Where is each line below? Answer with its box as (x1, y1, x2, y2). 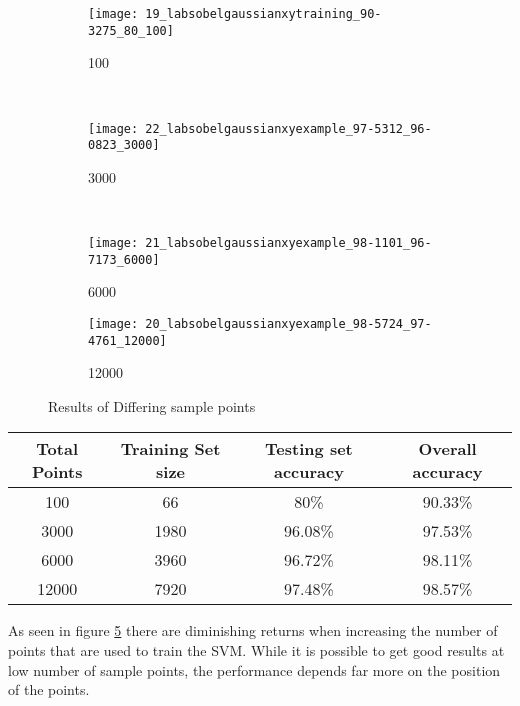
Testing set (265, 437, 353, 461)
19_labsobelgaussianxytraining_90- (145, 7, 382, 21)
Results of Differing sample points (48, 395, 256, 416)
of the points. (8, 679, 90, 700)
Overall (418, 437, 477, 461)
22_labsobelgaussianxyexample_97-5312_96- (145, 121, 432, 136)
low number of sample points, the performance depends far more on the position (8, 659, 501, 680)
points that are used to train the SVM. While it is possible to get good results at (8, 640, 505, 660)
